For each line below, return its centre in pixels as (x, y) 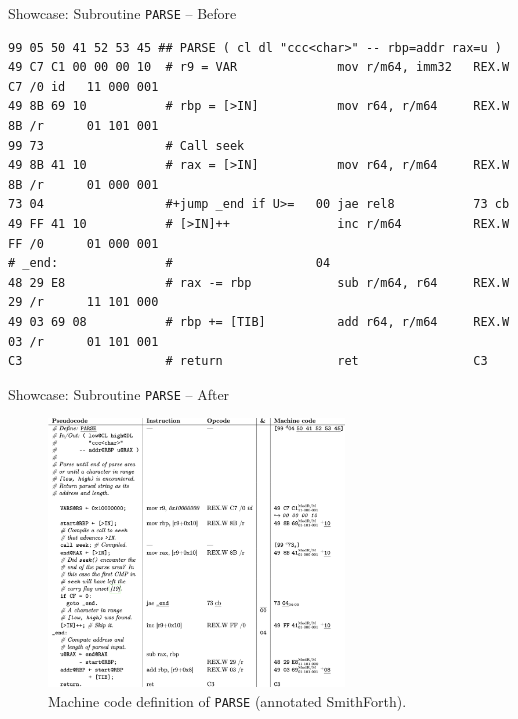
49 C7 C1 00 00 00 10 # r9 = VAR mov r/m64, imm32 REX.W (259, 67)
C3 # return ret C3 (248, 361)
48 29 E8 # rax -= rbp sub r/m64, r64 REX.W (259, 282)
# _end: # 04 (169, 263)
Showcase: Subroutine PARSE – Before (122, 13)
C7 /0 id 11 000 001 (83, 86)
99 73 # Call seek (126, 145)
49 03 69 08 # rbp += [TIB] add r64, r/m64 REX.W (259, 321)
